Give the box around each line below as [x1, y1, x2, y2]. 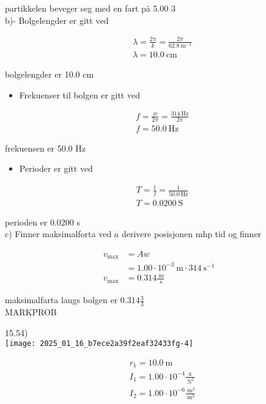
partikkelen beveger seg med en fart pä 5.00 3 [5, 2, 176, 14]
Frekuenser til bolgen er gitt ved [19, 88, 140, 101]
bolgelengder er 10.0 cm [5, 67, 94, 80]
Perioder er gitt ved [19, 162, 93, 175]
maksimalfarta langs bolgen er [5, 293, 118, 306]
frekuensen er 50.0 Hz [5, 141, 86, 154]
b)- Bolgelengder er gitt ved [5, 13, 109, 26]
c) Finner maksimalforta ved [5, 227, 112, 240]
